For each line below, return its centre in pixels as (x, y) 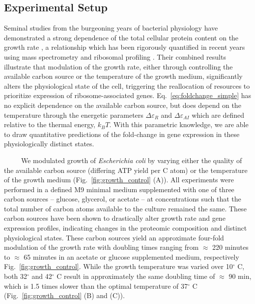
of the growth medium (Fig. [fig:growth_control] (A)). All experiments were (119, 180)
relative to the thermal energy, (50, 124)
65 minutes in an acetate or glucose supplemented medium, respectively (131, 256)
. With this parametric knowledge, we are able (179, 124)
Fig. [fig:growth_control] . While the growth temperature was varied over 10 (118, 266)
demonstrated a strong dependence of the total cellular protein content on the (121, 37)
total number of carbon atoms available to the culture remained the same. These (125, 208)
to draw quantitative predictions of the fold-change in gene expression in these (122, 134)
